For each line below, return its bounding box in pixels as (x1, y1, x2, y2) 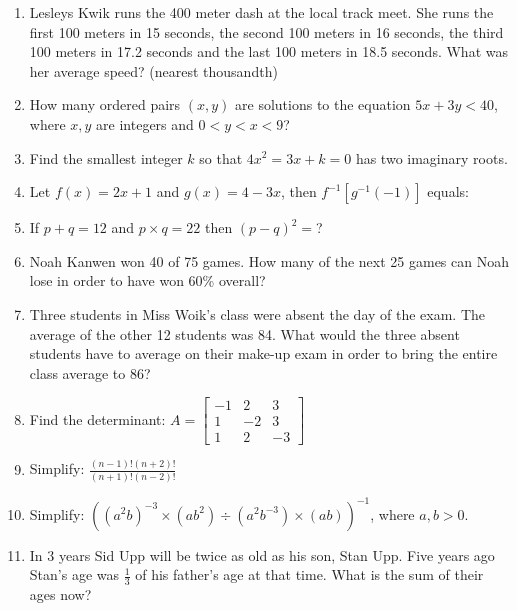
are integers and (96, 113, 194, 134)
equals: (427, 181, 469, 202)
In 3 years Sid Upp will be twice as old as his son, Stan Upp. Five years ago (29, 544, 495, 565)
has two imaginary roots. (355, 147, 508, 168)
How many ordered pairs (29, 94, 181, 115)
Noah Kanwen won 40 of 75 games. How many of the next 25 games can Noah (29, 250, 509, 271)
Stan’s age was (29, 564, 119, 585)
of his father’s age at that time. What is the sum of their (135, 564, 484, 585)
